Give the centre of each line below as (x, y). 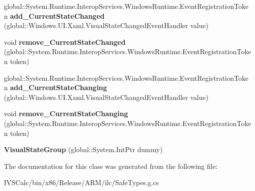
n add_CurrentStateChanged (54, 16)
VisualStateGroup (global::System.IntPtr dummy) (83, 149)
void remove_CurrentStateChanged (65, 42)
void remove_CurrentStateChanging (66, 113)
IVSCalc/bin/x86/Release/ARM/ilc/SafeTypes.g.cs (82, 182)
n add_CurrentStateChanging (56, 87)
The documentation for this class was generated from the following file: (111, 166)
